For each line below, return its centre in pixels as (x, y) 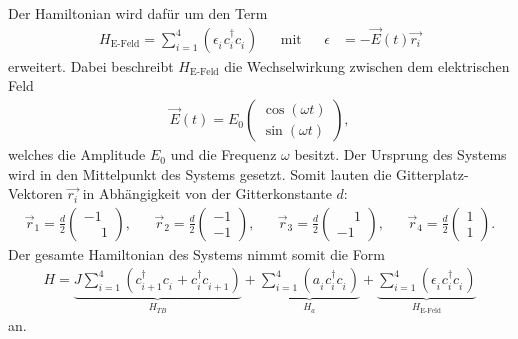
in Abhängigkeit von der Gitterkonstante (207, 193)
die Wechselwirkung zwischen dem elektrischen (367, 65)
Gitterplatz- (432, 173)
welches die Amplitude (77, 154)
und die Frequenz (223, 154)
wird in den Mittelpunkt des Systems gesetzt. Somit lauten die (200, 173)
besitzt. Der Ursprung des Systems (400, 154)
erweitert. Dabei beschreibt (91, 65)
